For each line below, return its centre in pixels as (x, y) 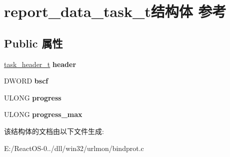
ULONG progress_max (43, 114)
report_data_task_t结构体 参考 (115, 11)
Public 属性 (33, 43)
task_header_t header (40, 64)
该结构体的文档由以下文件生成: (54, 131)
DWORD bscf (26, 81)
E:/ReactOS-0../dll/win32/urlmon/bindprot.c (74, 148)
